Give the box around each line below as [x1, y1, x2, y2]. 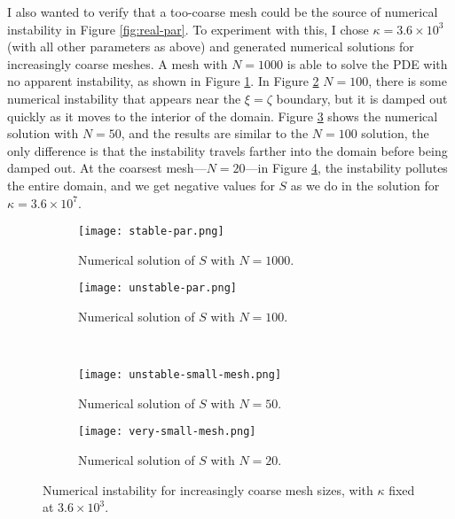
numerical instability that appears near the [7, 89, 241, 107]
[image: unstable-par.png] [78, 282, 237, 295]
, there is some [368, 72, 447, 90]
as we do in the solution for [290, 175, 440, 194]
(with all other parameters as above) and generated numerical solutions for [7, 37, 414, 56]
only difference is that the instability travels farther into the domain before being [7, 141, 448, 159]
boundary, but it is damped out [276, 89, 448, 107]
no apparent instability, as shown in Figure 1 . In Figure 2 [7, 72, 319, 90]
